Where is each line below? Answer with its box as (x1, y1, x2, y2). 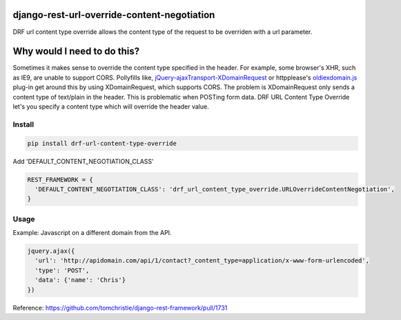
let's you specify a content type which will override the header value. (12, 102, 210, 111)
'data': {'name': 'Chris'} (35, 276, 126, 284)
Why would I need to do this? (12, 46, 140, 57)
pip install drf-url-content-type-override (27, 139, 177, 147)
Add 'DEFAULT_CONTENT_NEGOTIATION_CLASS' (12, 157, 155, 165)
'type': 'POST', (35, 266, 90, 274)
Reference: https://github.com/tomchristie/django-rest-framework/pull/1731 (12, 303, 228, 312)
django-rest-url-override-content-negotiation (12, 9, 215, 21)
